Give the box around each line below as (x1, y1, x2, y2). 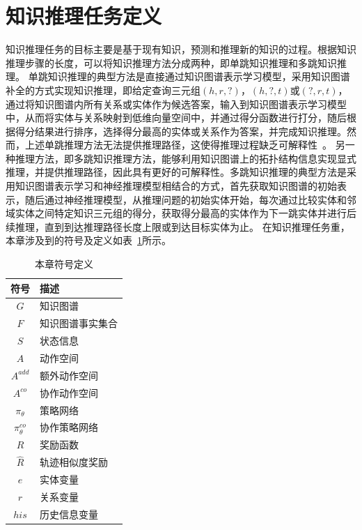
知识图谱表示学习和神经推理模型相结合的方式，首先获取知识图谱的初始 (15, 179, 337, 193)
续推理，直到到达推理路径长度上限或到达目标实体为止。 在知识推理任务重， (6, 219, 350, 234)
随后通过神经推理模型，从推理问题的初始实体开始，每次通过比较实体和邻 (24, 192, 356, 206)
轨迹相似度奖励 (40, 455, 108, 469)
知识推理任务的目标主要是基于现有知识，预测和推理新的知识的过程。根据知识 (6, 42, 356, 56)
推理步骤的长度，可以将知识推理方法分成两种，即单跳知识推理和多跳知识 (6, 55, 337, 70)
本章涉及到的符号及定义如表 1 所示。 (6, 233, 171, 248)
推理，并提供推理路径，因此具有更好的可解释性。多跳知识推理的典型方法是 (6, 165, 347, 179)
